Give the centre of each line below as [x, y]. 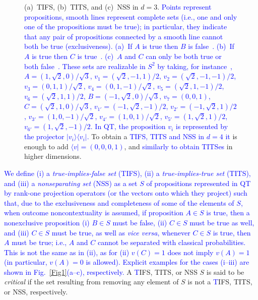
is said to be [225, 272]
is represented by [202, 126]
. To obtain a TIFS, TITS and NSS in [146, 136]
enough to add [46, 146]
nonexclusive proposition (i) [47, 222]
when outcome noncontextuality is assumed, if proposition [94, 213]
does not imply [190, 252]
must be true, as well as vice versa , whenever [121, 232]
